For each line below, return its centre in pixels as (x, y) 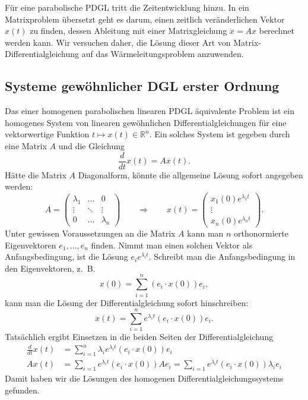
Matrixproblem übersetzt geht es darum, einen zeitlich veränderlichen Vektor (145, 19)
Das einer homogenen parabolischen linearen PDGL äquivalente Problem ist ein (150, 111)
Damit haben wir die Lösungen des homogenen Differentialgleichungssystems (144, 378)
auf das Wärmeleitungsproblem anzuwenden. (163, 54)
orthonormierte (261, 233)
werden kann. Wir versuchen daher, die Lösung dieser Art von (118, 42)
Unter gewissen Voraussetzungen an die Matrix (90, 233)
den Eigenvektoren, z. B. (50, 268)
